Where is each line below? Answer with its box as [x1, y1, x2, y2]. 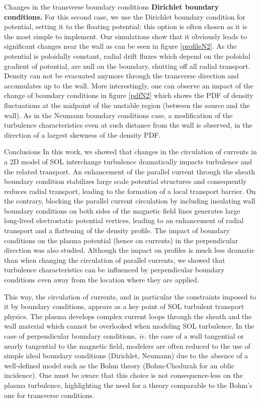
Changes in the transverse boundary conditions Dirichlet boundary [4, 2, 219, 12]
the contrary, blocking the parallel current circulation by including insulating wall [4, 195, 255, 206]
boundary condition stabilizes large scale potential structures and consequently [4, 176, 247, 186]
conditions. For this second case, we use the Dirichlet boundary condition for [4, 11, 245, 22]
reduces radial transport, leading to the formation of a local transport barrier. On [4, 185, 256, 196]
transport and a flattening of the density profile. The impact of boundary [4, 225, 230, 236]
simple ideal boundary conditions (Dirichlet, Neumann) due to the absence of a [4, 350, 248, 361]
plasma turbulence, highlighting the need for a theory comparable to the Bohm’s [4, 379, 252, 390]
